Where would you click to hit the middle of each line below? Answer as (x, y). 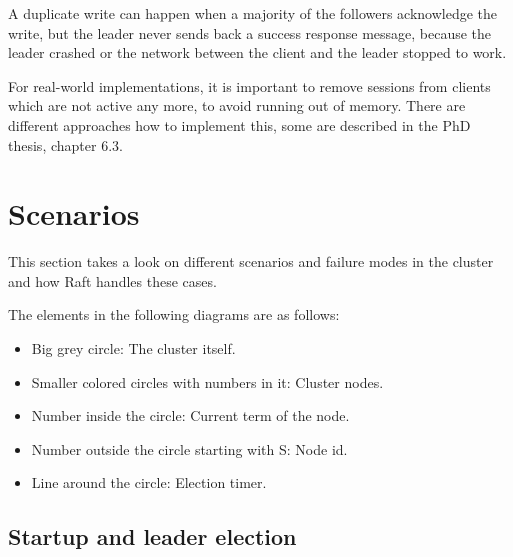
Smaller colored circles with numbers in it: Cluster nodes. (207, 381)
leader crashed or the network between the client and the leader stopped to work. (257, 52)
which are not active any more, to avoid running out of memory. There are (237, 105)
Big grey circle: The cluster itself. (133, 348)
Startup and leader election (152, 536)
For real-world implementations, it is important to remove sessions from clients (249, 85)
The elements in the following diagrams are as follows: (174, 314)
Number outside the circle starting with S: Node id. (189, 448)
